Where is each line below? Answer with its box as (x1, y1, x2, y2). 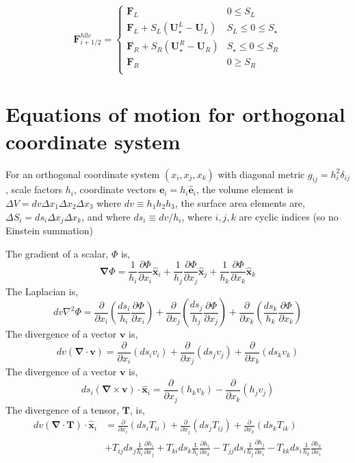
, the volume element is (196, 182, 293, 197)
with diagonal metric (218, 166, 305, 181)
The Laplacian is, (5, 284, 79, 298)
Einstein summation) (5, 223, 93, 237)
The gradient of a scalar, (5, 246, 109, 260)
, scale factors (5, 182, 63, 197)
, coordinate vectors (73, 182, 157, 197)
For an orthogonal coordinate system (5, 166, 160, 181)
